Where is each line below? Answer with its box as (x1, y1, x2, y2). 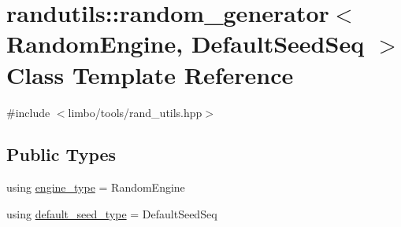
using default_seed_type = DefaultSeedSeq (6, 205, 217, 222)
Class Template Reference (6, 58, 294, 90)
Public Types (6, 142, 117, 167)
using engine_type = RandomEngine (6, 179, 185, 196)
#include (6, 104, 50, 120)
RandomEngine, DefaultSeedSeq (6, 27, 365, 60)
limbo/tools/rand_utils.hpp (68, 104, 202, 120)
